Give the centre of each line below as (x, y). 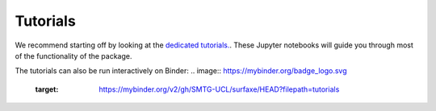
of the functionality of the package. (73, 55)
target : (47, 89)
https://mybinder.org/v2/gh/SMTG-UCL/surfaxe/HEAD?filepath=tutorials (219, 89)
